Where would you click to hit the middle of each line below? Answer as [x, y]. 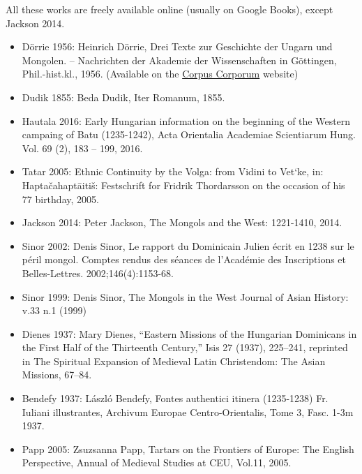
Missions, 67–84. [57, 375]
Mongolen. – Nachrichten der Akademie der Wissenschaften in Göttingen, [179, 60]
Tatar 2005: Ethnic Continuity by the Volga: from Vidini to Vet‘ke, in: [173, 171]
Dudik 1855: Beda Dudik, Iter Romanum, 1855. [123, 97]
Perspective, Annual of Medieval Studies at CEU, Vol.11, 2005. [157, 462]
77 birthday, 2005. [60, 199]
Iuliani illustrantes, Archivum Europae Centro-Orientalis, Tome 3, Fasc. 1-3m [188, 412]
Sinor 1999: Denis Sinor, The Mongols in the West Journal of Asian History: [185, 296]
